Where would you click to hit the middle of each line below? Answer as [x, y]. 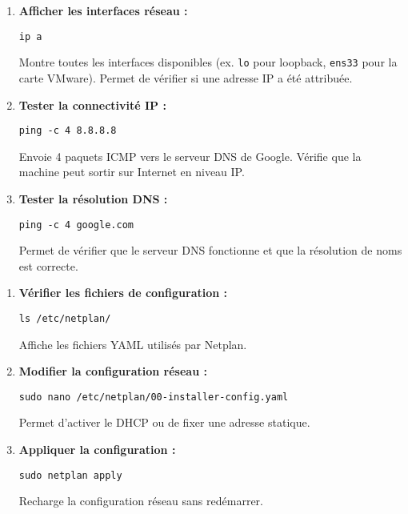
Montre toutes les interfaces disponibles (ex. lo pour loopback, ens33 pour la [208, 62]
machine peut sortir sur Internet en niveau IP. [132, 172]
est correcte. [48, 265]
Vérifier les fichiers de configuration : [123, 293]
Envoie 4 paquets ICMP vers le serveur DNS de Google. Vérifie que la [190, 156]
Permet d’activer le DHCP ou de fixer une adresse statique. [164, 422]
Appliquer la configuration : [97, 450]
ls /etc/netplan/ [65, 318]
